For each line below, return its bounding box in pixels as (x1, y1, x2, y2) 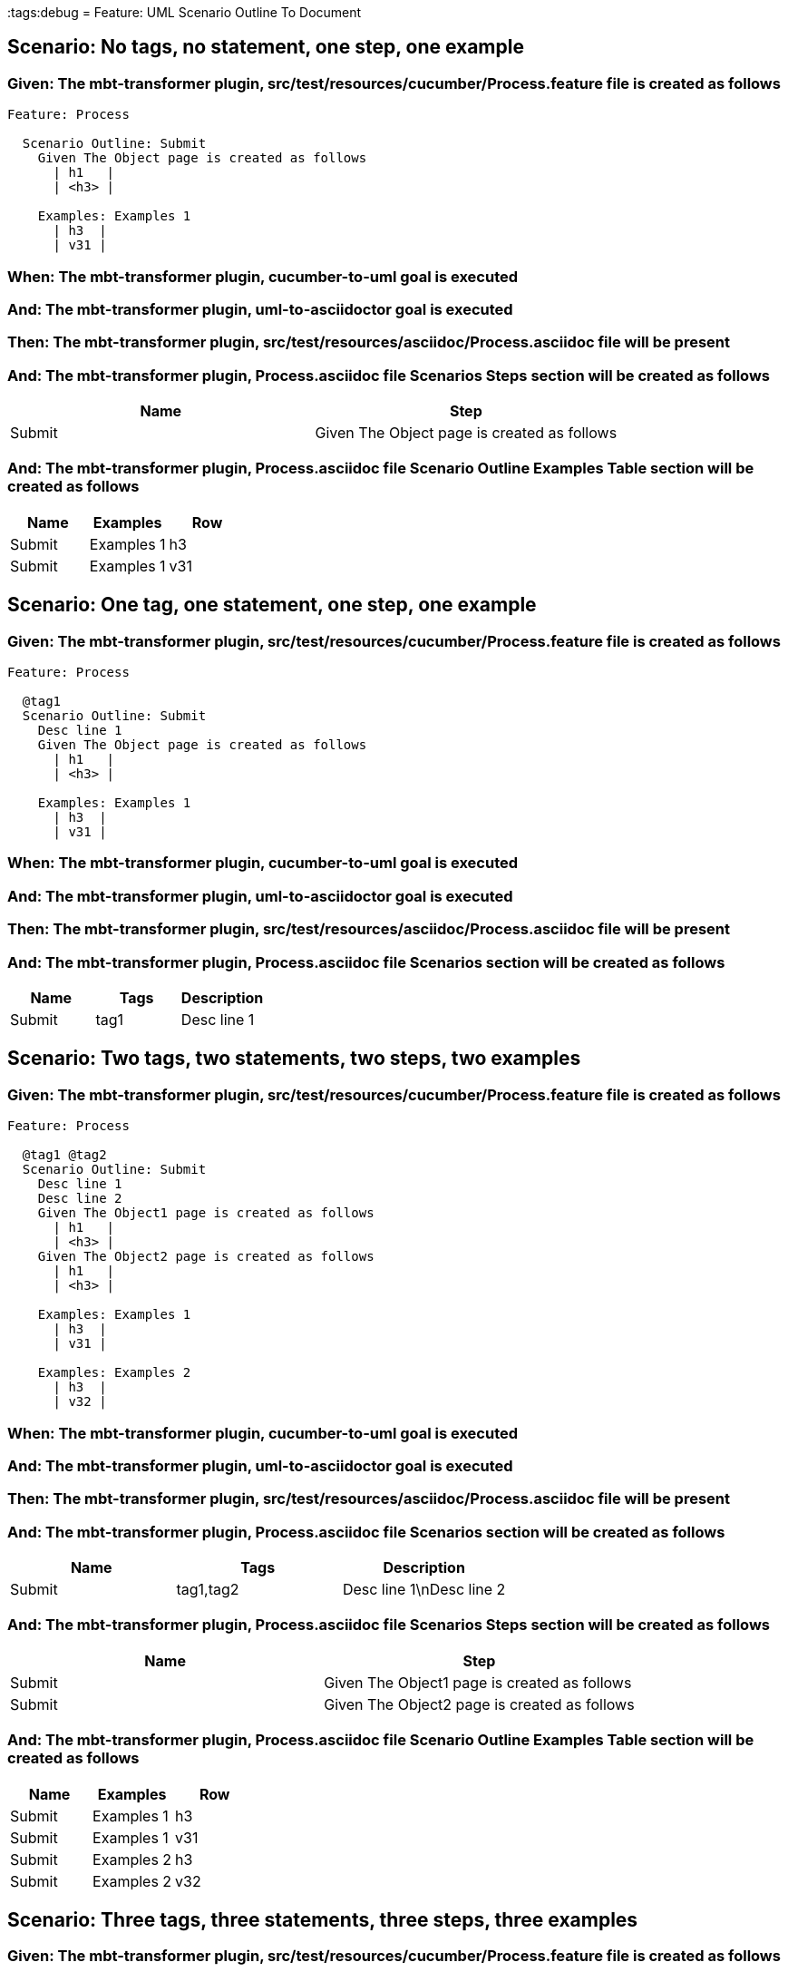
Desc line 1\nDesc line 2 (342, 1580, 506, 1599)
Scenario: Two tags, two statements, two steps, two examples (7, 1047, 581, 1070)
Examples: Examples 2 (37, 1365, 191, 1381)
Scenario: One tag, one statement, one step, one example (7, 593, 537, 617)
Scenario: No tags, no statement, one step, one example (7, 35, 524, 59)
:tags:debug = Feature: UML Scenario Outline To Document (7, 5, 362, 20)
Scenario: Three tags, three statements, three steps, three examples (7, 1908, 638, 1931)
